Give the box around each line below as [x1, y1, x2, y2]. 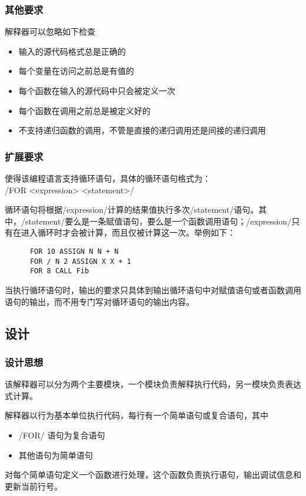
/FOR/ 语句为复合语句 [18, 428, 105, 441]
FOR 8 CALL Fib [29, 267, 89, 276]
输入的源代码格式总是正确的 [18, 45, 126, 57]
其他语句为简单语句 [18, 448, 93, 461]
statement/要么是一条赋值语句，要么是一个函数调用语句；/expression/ [25, 215, 292, 227]
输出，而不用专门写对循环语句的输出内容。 [29, 295, 194, 307]
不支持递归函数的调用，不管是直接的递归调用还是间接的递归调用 [18, 124, 266, 136]
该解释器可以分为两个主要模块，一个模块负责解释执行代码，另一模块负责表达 [5, 378, 301, 390]
